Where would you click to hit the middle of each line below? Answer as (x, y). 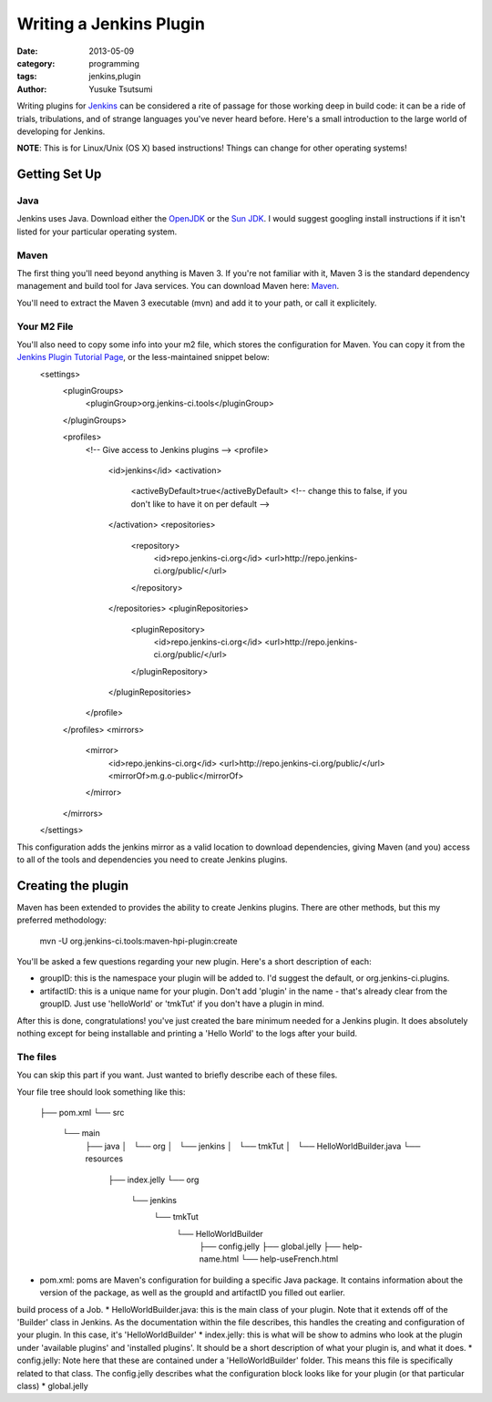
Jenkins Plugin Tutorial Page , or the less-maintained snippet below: (143, 357)
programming (114, 63)
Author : (32, 89)
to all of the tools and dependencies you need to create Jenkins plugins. (152, 860)
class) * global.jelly (52, 1386)
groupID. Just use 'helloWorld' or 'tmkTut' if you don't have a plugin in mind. (182, 1004)
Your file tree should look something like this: (101, 1092)
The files (37, 1057)
